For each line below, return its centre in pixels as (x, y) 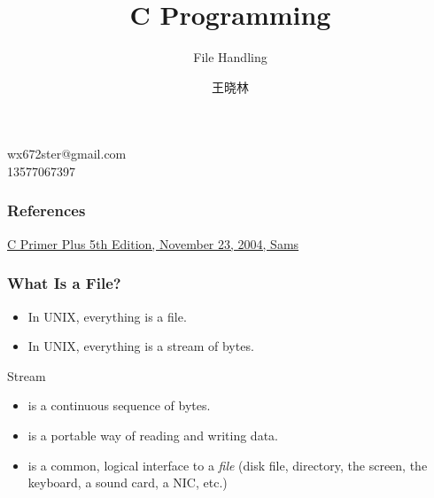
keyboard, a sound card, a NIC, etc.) (128, 482)
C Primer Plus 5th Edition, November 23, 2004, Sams (153, 243)
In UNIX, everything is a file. (107, 316)
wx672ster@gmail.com (67, 154)
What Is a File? (64, 283)
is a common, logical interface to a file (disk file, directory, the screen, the (228, 465)
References (46, 210)
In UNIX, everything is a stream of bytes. (141, 346)
